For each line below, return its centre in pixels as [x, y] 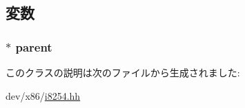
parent [34, 46]
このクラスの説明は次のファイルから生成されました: [123, 72]
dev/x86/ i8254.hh [43, 95]
